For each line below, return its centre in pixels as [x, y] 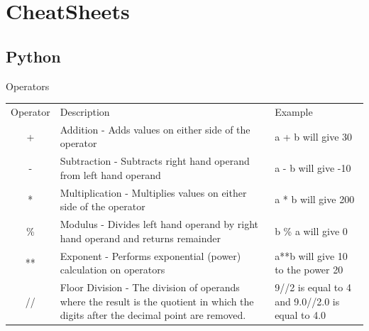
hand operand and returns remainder [140, 238]
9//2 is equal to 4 [313, 287]
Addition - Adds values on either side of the [155, 129]
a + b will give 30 [314, 136]
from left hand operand [110, 174]
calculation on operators [112, 270]
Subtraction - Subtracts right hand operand [155, 161]
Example [294, 111]
